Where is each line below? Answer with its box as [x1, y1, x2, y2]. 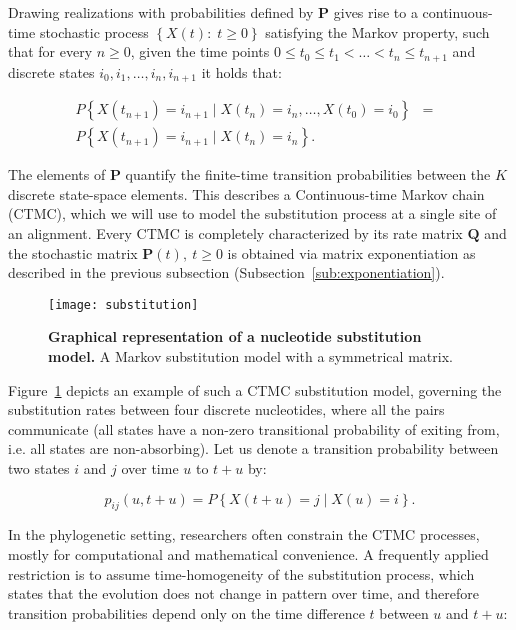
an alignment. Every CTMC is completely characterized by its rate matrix [8, 222, 463, 243]
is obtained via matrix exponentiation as [227, 242, 476, 263]
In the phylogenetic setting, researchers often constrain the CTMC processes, [8, 524, 480, 545]
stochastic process [39, 21, 149, 42]
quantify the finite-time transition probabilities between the [125, 164, 491, 185]
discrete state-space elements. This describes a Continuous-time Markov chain [8, 183, 485, 204]
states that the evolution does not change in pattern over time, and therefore [8, 583, 479, 604]
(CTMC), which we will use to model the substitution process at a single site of [8, 203, 497, 224]
